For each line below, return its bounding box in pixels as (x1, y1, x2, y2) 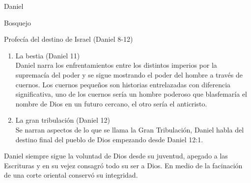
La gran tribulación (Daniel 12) (15, 115, 111, 125)
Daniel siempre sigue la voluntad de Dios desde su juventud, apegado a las (4, 151, 228, 161)
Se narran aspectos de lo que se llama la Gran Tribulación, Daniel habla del (15, 124, 244, 134)
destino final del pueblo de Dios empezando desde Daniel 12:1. (15, 134, 203, 144)
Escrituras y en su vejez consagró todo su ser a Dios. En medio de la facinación (4, 160, 243, 170)
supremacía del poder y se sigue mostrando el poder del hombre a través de (15, 69, 243, 79)
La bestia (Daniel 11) (15, 50, 80, 60)
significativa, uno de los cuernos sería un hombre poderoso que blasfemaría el (15, 89, 248, 99)
